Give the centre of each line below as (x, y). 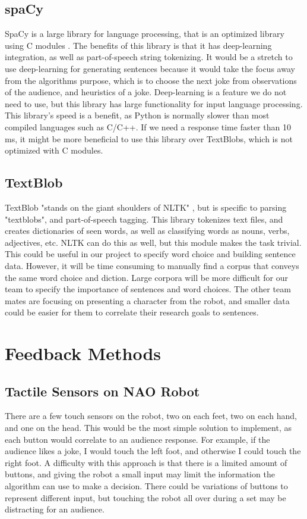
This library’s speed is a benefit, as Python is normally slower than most (137, 115)
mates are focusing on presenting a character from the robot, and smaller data (147, 300)
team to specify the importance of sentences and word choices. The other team (148, 289)
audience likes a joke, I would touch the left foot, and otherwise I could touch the (153, 451)
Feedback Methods (83, 353)
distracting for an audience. (55, 509)
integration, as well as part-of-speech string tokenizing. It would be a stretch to (149, 57)
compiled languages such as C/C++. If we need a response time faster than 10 (148, 126)
